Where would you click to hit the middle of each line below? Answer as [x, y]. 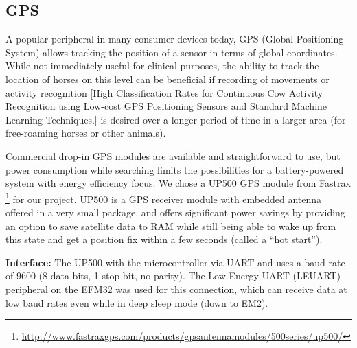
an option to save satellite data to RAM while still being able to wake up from [171, 225]
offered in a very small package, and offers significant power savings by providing [175, 212]
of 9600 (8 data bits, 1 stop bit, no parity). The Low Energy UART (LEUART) [173, 276]
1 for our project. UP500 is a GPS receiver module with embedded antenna [164, 198]
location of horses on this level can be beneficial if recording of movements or [168, 79]
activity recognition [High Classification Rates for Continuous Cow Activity [164, 92]
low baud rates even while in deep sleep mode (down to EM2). [137, 302]
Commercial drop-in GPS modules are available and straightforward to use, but [173, 155]
